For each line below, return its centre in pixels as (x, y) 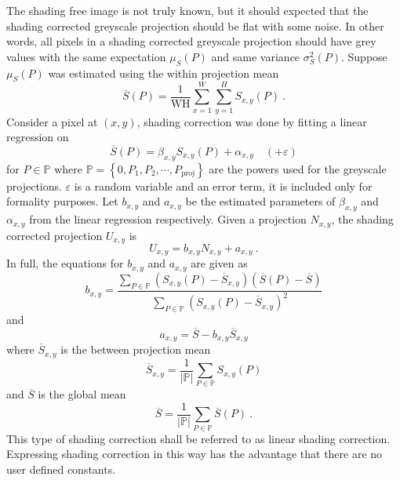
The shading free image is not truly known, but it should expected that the (187, 10)
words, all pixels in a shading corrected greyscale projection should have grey (191, 41)
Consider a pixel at (52, 121)
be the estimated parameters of (260, 201)
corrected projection (55, 235)
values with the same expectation (86, 56)
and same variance (256, 56)
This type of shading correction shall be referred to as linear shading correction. (198, 438)
